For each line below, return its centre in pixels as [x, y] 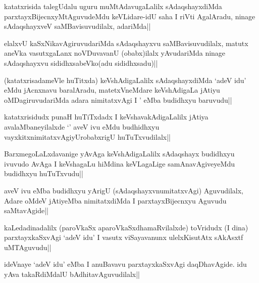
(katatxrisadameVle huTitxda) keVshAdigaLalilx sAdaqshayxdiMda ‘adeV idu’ [125, 80]
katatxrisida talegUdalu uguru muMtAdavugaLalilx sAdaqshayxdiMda [113, 6]
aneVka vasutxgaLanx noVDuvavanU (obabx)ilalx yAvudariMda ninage [115, 53]
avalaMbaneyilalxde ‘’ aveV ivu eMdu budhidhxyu [82, 126]
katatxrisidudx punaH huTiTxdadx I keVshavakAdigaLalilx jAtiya [106, 117]
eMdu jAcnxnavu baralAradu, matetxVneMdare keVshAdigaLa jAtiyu [112, 90]
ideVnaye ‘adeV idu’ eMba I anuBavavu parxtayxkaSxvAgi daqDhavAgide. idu [125, 264]
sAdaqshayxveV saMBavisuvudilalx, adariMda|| [77, 26]
